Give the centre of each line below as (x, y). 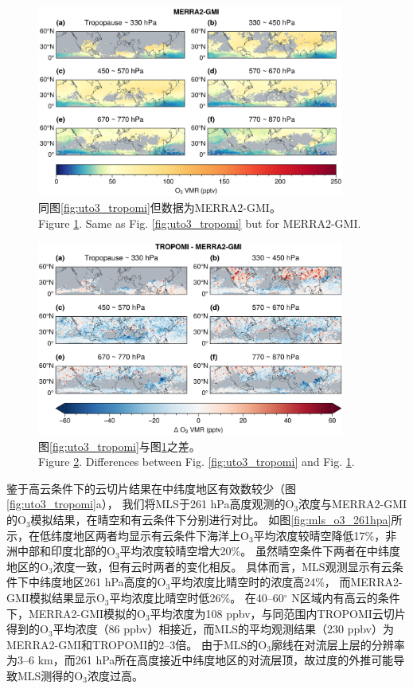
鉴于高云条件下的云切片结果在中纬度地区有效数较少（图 (151, 488)
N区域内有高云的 (335, 598)
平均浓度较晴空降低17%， (319, 535)
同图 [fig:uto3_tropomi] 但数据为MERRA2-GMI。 (160, 207)
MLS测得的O (50, 676)
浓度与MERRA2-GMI (353, 504)
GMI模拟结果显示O (56, 598)
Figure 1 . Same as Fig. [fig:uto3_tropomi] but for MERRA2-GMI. (200, 223)
